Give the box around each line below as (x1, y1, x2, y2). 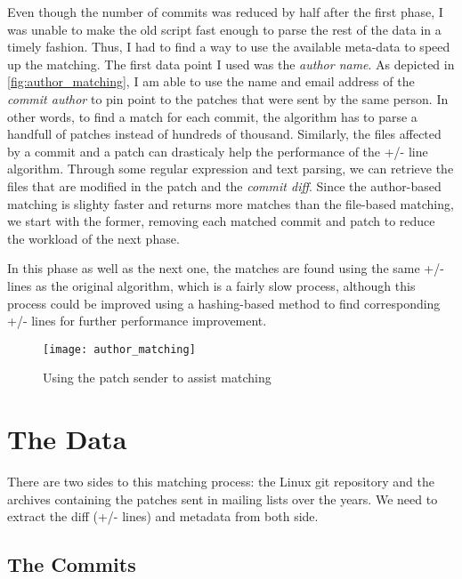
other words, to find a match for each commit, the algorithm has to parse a (7, 107, 417, 125)
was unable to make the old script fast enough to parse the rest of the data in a (7, 20, 442, 38)
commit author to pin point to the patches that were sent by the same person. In (7, 89, 449, 108)
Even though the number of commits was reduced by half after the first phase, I (7, 3, 443, 20)
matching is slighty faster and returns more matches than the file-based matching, (7, 194, 454, 213)
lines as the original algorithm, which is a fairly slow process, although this (7, 276, 416, 294)
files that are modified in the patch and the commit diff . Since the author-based (7, 176, 442, 195)
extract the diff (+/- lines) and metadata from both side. (7, 507, 319, 526)
